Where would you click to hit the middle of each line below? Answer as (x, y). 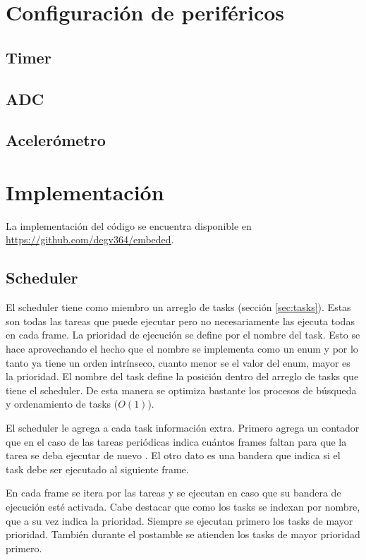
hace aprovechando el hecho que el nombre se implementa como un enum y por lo (182, 349)
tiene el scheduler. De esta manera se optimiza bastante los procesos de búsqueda (181, 390)
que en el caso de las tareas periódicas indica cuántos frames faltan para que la (176, 441)
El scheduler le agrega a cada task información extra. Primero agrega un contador (183, 427)
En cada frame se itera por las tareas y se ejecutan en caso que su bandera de (173, 493)
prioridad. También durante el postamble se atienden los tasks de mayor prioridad (183, 534)
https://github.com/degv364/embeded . (90, 239)
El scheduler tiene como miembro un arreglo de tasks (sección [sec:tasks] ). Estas (178, 307)
